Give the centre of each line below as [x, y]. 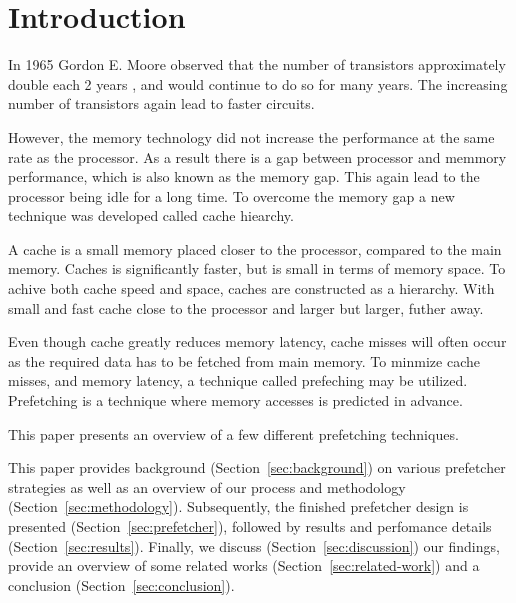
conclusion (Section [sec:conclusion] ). [121, 584]
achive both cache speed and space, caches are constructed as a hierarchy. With [251, 288]
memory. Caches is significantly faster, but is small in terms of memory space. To [257, 268]
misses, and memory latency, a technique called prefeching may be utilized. [238, 380]
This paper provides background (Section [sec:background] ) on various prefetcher [257, 467]
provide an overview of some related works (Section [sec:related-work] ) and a [244, 565]
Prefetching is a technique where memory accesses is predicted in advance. [235, 400]
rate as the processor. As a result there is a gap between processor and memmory [257, 156]
